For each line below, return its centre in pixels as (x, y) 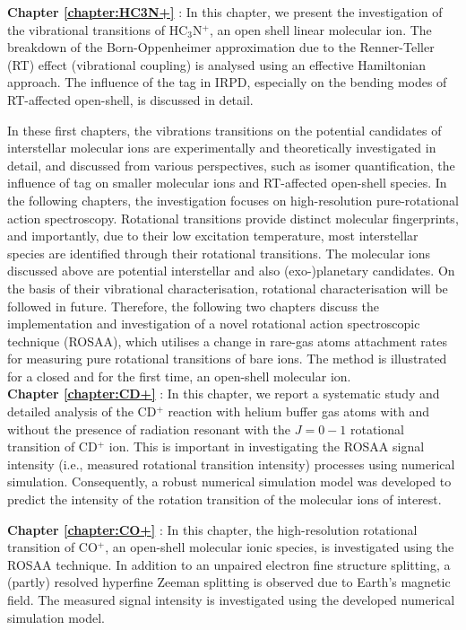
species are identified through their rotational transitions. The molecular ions (219, 253)
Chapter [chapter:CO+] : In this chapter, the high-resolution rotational (212, 529)
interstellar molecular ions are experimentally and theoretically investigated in (222, 148)
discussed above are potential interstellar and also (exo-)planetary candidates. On (231, 271)
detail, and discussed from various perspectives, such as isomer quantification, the (231, 165)
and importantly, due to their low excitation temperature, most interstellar (213, 236)
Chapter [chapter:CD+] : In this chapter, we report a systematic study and (224, 394)
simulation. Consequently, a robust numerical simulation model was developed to (229, 481)
